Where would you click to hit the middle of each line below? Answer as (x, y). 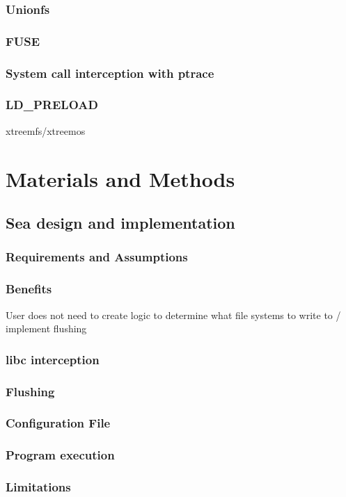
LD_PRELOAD (52, 105)
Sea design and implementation (120, 223)
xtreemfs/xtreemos (46, 130)
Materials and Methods (120, 178)
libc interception (53, 359)
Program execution (60, 455)
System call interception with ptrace (110, 73)
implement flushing (46, 328)
